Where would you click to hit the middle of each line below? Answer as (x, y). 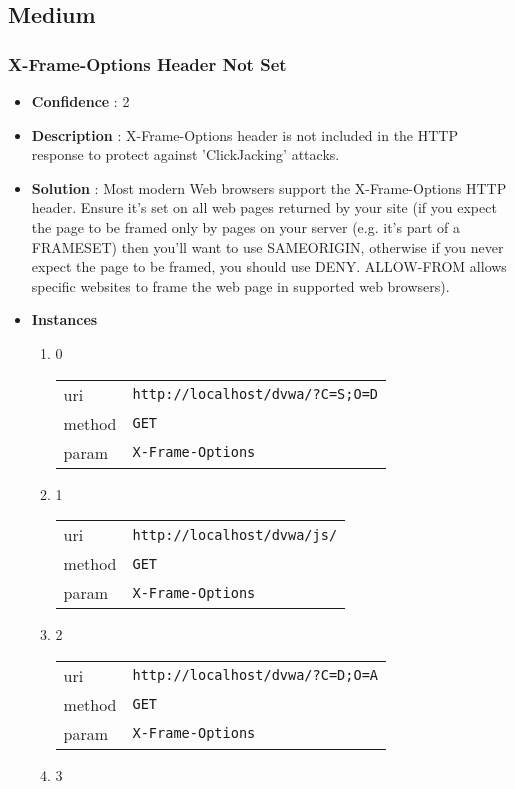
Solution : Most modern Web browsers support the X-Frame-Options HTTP (269, 187)
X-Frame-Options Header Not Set (147, 63)
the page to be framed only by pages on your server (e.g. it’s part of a (245, 226)
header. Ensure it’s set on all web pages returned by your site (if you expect (264, 207)
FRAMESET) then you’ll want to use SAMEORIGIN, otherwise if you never (267, 246)
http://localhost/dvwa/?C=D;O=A (255, 675)
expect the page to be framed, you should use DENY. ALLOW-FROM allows (269, 266)
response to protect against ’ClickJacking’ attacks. (185, 154)
